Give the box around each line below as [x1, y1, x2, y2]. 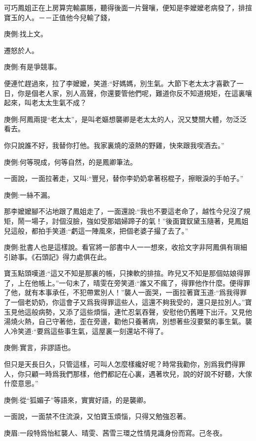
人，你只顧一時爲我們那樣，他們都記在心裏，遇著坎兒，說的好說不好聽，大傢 [4, 368, 252, 379]
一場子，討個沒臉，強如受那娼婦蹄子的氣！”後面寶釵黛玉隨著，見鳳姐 [24, 215, 249, 226]
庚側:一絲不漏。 [4, 189, 54, 200]
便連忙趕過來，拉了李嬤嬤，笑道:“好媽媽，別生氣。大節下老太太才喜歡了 [4, 78, 237, 88]
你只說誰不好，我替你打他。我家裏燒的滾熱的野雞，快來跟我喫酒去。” [4, 140, 224, 150]
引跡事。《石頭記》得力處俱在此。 [4, 251, 111, 262]
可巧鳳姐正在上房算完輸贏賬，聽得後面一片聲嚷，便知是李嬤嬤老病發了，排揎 [4, 2, 252, 12]
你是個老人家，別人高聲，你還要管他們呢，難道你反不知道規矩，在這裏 [17, 88, 245, 98]
